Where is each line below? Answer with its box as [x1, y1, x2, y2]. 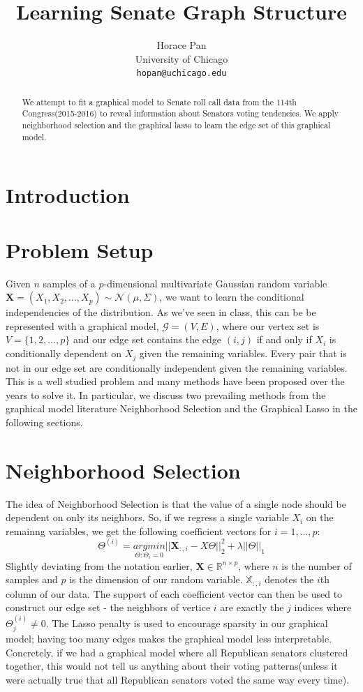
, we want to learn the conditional [159, 289, 304, 304]
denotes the [265, 572, 314, 587]
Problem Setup [6, 235, 154, 264]
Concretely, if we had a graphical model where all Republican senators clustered [6, 645, 348, 659]
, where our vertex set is [216, 318, 320, 333]
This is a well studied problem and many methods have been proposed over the [6, 374, 345, 389]
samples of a [43, 276, 96, 290]
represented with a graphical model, [6, 318, 159, 333]
